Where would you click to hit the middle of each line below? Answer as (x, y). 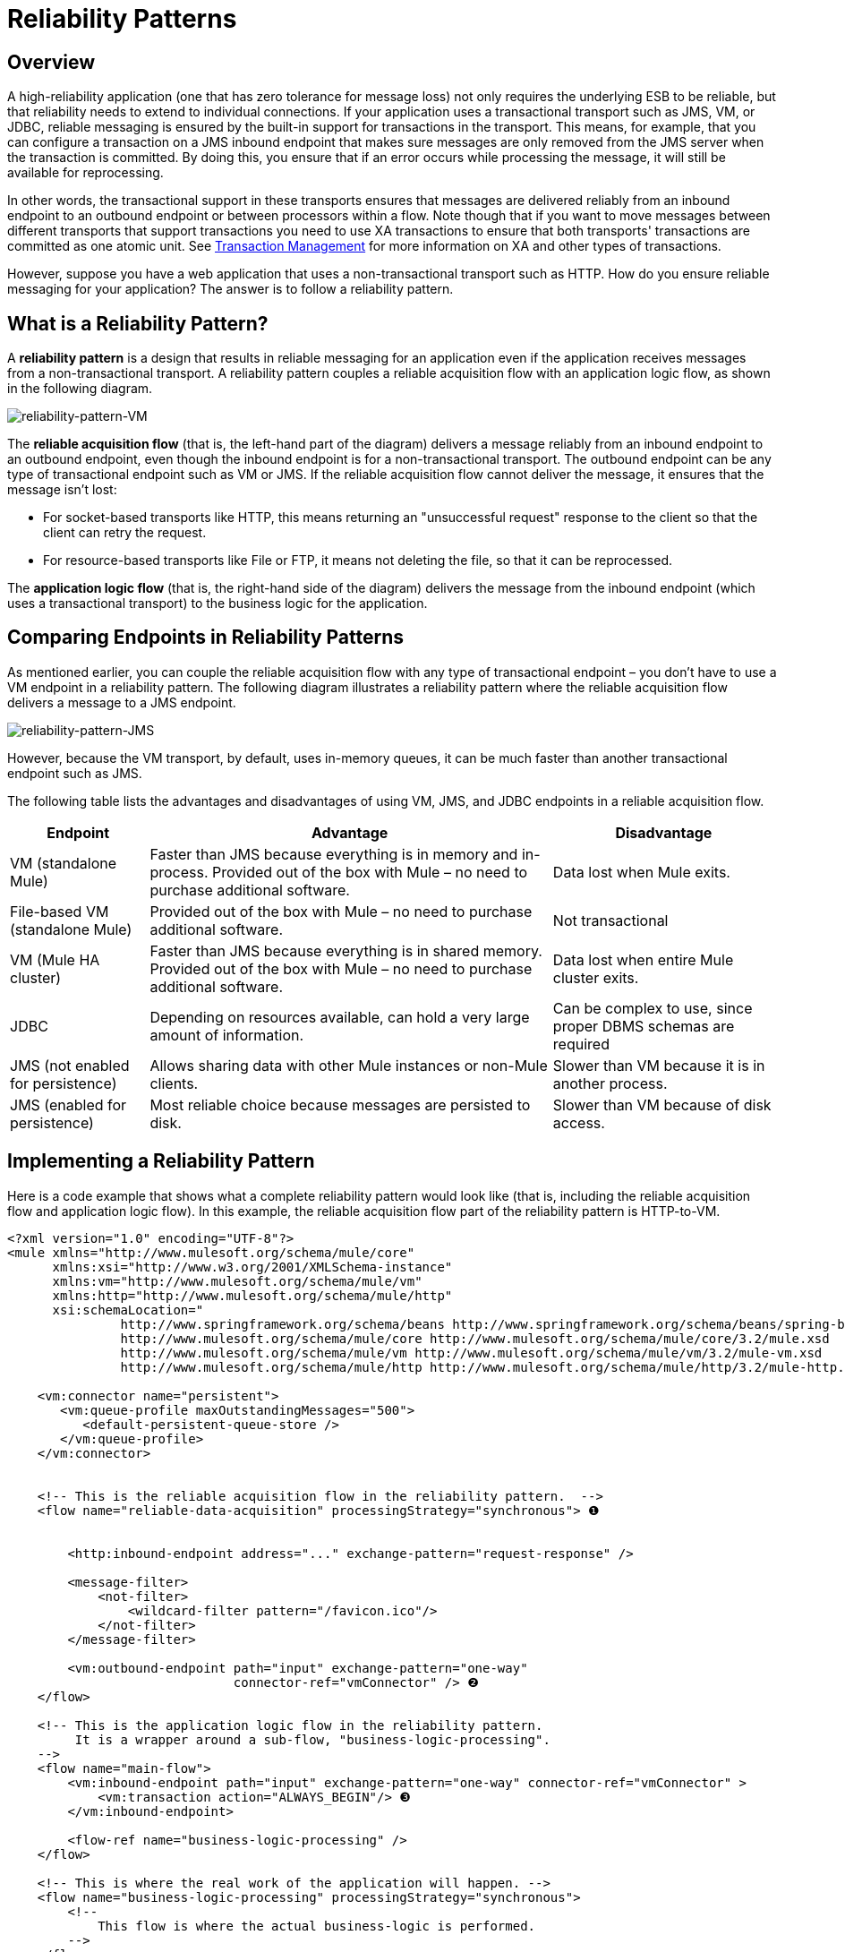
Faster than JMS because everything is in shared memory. (346, 950)
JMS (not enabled (70, 1065)
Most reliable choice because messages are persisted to (340, 1104)
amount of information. (227, 1035)
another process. (610, 1083)
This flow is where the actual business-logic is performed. (317, 1926)
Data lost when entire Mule (643, 959)
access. (579, 1122)
